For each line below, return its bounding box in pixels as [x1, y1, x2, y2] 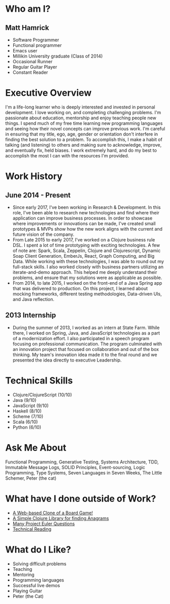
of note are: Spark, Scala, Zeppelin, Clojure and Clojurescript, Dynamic [12, 248, 161, 254]
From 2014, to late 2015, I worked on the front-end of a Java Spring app [12, 280, 162, 286]
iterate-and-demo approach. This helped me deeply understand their [12, 269, 157, 275]
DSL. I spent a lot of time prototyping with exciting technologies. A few [12, 242, 160, 248]
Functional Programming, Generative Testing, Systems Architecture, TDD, [5, 459, 159, 465]
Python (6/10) [12, 424, 42, 430]
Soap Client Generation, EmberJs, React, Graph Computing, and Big [12, 253, 155, 259]
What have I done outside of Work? [5, 492, 156, 504]
